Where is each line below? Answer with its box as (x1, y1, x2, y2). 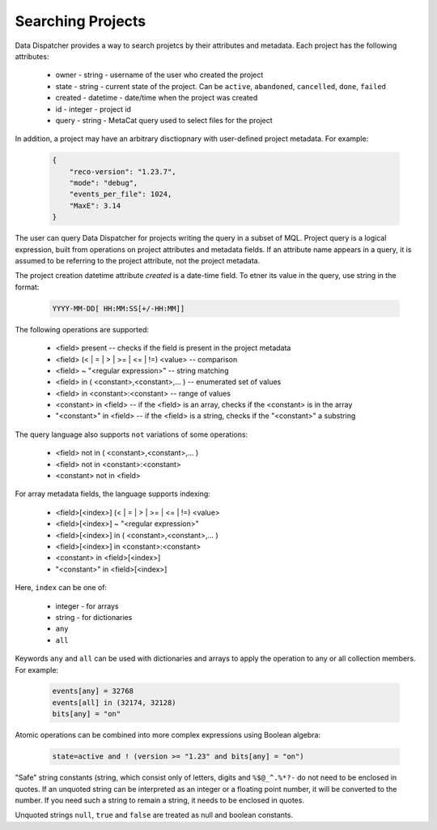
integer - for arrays (55, 601, 119, 611)
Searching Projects (15, 12, 146, 30)
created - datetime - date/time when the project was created (55, 93, 258, 103)
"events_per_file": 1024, (69, 190, 172, 199)
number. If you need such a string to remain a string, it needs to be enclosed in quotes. (15, 795, 305, 805)
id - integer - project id (55, 104, 131, 113)
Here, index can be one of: (15, 583, 108, 593)
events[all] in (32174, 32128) (52, 698, 177, 707)
